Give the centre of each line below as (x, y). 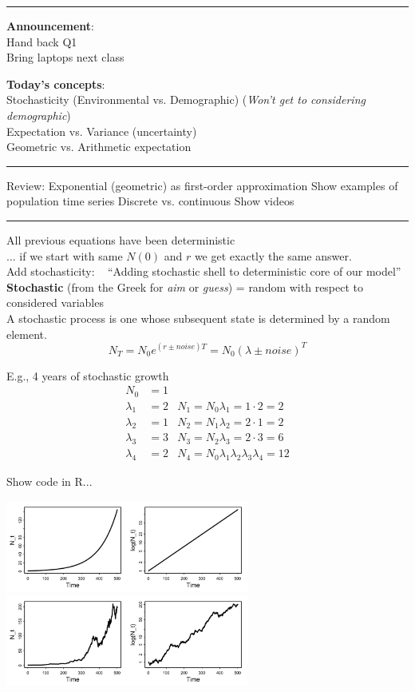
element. (27, 334)
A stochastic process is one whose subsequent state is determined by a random (198, 318)
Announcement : (50, 26)
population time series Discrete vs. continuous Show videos (150, 201)
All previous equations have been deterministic (121, 239)
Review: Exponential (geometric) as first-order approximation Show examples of (202, 185)
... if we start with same (65, 255)
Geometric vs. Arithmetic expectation (99, 147)
